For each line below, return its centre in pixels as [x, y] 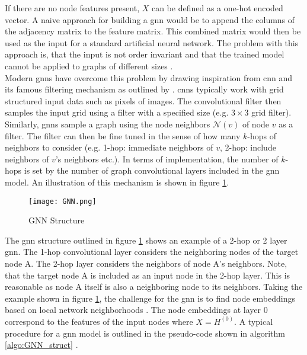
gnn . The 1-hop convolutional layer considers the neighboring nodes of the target [152, 252]
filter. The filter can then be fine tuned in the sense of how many [123, 135]
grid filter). [271, 112]
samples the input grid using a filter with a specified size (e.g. [117, 112]
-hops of [262, 135]
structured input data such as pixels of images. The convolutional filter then [143, 100]
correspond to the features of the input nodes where [99, 321]
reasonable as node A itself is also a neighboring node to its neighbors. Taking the [154, 287]
